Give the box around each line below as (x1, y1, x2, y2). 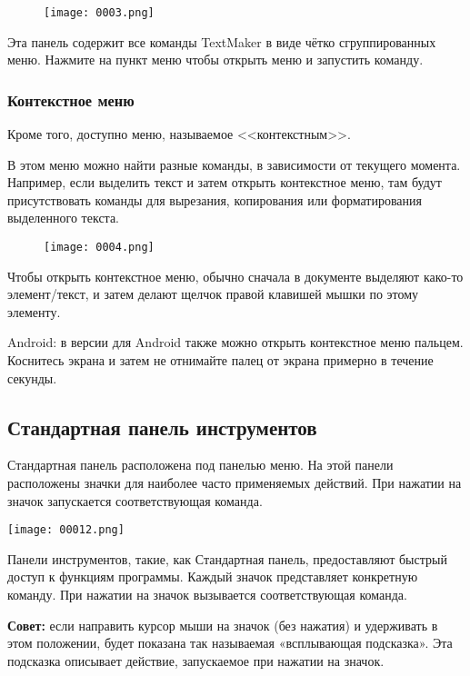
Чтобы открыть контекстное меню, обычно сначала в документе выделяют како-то (7, 266, 464, 285)
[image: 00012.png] (7, 523, 125, 537)
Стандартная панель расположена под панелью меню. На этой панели (7, 455, 394, 474)
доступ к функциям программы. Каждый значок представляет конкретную (7, 567, 418, 586)
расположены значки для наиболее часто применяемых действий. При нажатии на (7, 473, 462, 492)
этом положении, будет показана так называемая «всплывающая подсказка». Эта (7, 633, 453, 652)
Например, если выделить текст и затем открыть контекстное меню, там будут (7, 173, 442, 192)
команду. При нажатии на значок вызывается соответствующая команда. (7, 585, 407, 604)
